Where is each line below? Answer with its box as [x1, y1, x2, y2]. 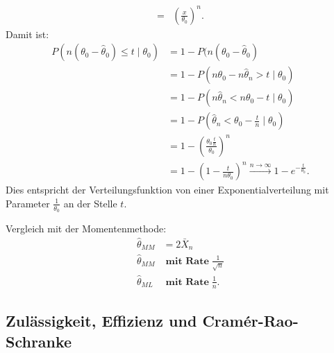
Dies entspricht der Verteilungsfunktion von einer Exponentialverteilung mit [6, 182, 329, 197]
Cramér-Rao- [202, 310, 299, 332]
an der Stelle [63, 196, 117, 210]
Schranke [6, 330, 72, 352]
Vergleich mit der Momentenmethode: [6, 221, 167, 236]
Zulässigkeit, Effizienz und [6, 310, 197, 332]
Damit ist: [6, 26, 49, 41]
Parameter [6, 196, 50, 210]
